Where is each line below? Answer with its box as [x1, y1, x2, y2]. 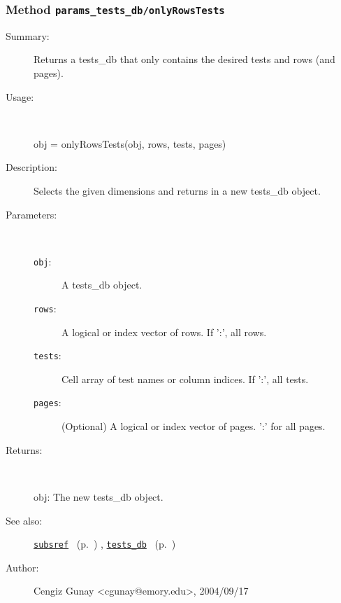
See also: [6, 513, 43, 527]
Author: [6, 560, 39, 574]
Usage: [6, 89, 34, 104]
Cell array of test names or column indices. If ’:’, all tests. [61, 371, 309, 386]
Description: [6, 160, 57, 174]
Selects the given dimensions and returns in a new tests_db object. [34, 183, 321, 197]
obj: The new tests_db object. [34, 489, 164, 504]
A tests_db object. [61, 277, 143, 292]
